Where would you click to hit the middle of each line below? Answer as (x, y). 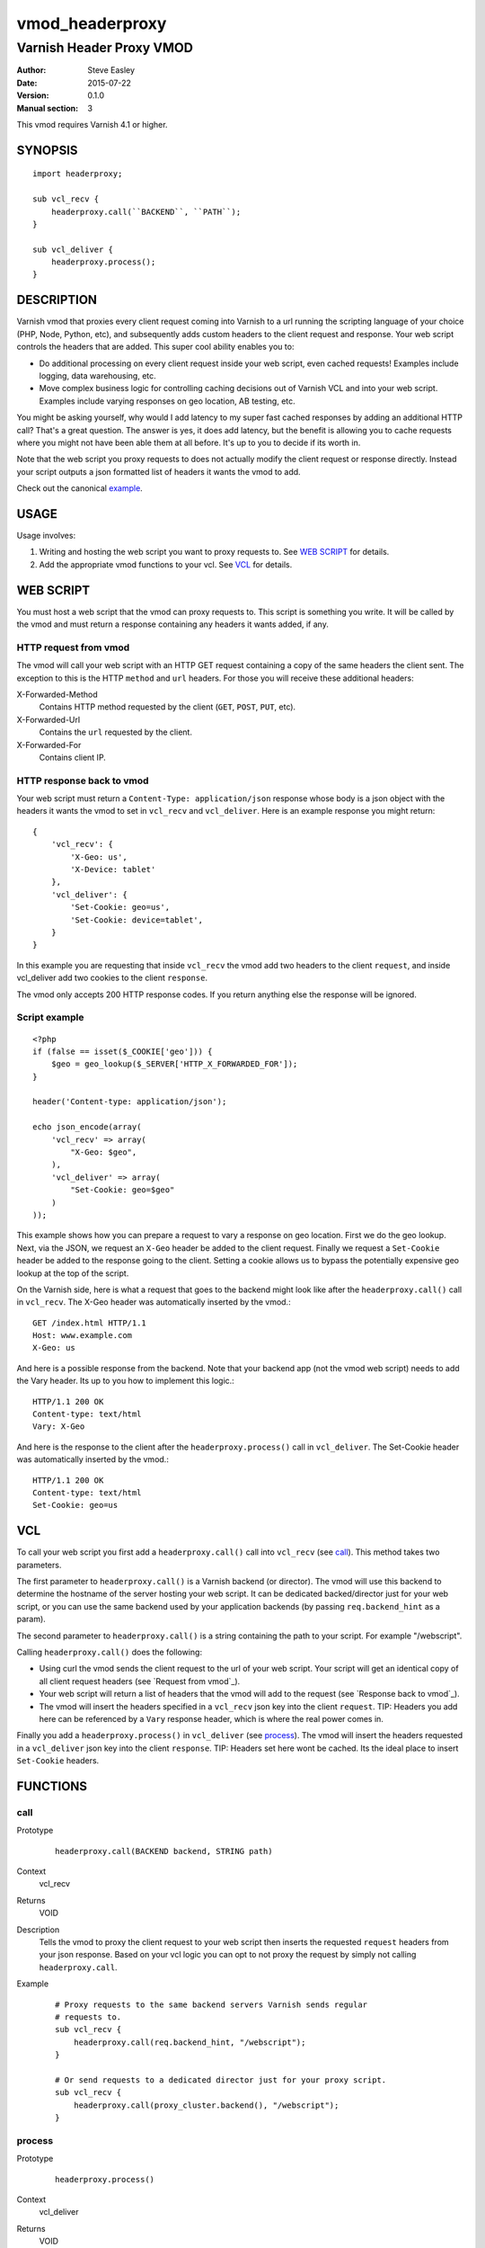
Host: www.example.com (83, 1336)
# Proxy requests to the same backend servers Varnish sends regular (212, 2004)
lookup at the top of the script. (73, 1273)
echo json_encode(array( (87, 1127)
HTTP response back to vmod (83, 781)
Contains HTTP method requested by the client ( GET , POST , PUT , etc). (168, 707)
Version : (33, 95)
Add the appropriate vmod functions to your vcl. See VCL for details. (166, 564)
